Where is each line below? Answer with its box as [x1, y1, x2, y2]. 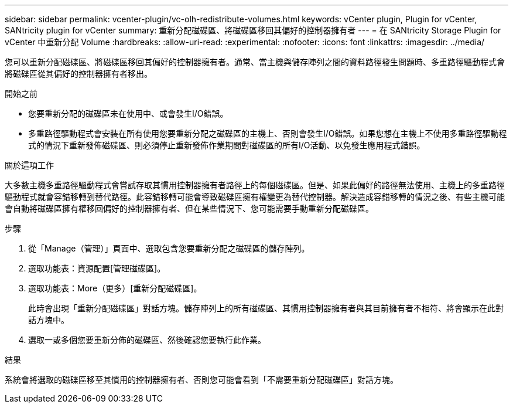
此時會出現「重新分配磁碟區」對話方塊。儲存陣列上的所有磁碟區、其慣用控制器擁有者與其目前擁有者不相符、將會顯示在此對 [28, 303, 504, 313]
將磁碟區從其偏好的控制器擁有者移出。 [5, 69, 152, 79]
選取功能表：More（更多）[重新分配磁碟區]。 [28, 283, 202, 293]
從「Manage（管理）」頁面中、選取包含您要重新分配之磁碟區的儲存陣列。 [28, 243, 310, 253]
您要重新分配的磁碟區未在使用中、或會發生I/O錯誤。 [28, 108, 228, 118]
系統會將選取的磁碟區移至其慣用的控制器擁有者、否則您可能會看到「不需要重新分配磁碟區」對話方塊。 [5, 375, 398, 385]
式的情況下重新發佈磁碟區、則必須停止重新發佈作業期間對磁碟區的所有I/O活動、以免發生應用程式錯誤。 [28, 140, 425, 150]
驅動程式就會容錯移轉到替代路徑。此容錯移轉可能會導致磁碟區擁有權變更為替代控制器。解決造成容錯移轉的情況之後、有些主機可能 [5, 192, 505, 202]
